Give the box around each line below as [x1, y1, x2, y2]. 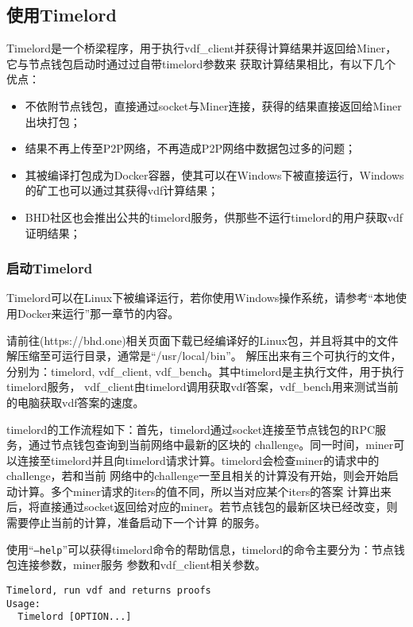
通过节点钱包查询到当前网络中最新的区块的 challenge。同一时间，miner [28, 436, 394, 453]
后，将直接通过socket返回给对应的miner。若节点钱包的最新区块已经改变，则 [6, 498, 398, 515]
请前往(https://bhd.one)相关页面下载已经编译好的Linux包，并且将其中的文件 [6, 331, 399, 348]
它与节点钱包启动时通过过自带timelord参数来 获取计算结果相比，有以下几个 [6, 55, 396, 72]
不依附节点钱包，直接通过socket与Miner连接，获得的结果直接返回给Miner [25, 97, 402, 114]
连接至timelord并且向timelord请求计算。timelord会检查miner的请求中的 [17, 451, 380, 468]
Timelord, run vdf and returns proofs [6, 584, 211, 596]
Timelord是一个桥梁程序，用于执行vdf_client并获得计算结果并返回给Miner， [6, 40, 397, 56]
